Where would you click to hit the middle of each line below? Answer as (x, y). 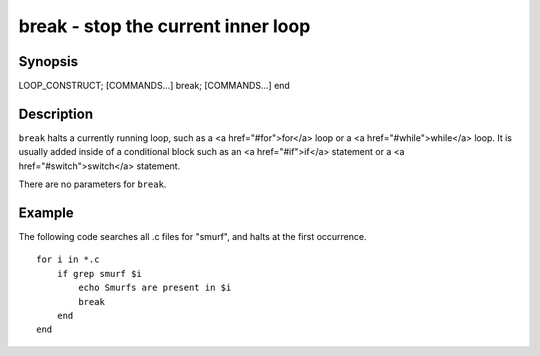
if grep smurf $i (99, 273)
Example (46, 212)
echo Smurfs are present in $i (155, 288)
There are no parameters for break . (92, 184)
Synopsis (48, 61)
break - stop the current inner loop (164, 26)
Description (56, 113)
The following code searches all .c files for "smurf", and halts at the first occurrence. (192, 237)
